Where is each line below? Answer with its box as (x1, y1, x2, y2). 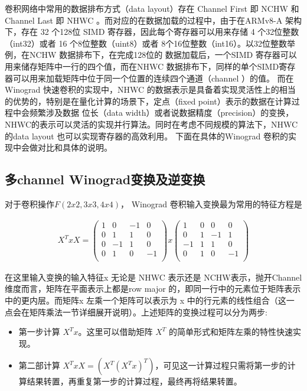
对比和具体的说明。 (37, 141, 112, 154)
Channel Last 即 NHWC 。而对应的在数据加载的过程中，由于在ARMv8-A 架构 (5, 14, 302, 26)
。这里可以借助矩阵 (78, 325, 153, 338)
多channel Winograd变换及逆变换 (5, 170, 205, 188)
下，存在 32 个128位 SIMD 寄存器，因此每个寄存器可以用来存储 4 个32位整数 (5, 25, 299, 38)
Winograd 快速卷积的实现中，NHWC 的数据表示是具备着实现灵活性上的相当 (5, 83, 296, 96)
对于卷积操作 (5, 197, 54, 210)
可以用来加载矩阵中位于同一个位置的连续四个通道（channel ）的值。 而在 (12, 71, 294, 84)
